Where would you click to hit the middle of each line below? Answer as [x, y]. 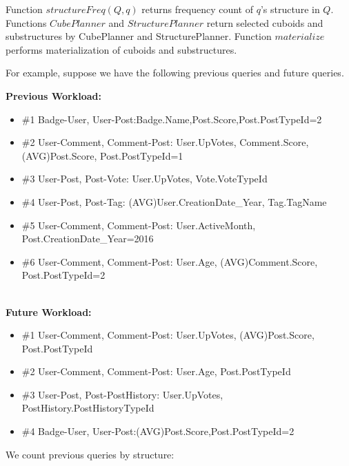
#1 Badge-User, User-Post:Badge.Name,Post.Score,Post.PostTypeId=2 [172, 119]
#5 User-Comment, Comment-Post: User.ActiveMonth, [139, 225]
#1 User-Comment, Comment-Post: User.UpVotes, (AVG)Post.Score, [168, 335]
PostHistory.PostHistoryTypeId [88, 408]
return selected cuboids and [265, 22]
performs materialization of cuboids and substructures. [121, 49]
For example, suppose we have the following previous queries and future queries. [175, 73]
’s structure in [290, 9]
